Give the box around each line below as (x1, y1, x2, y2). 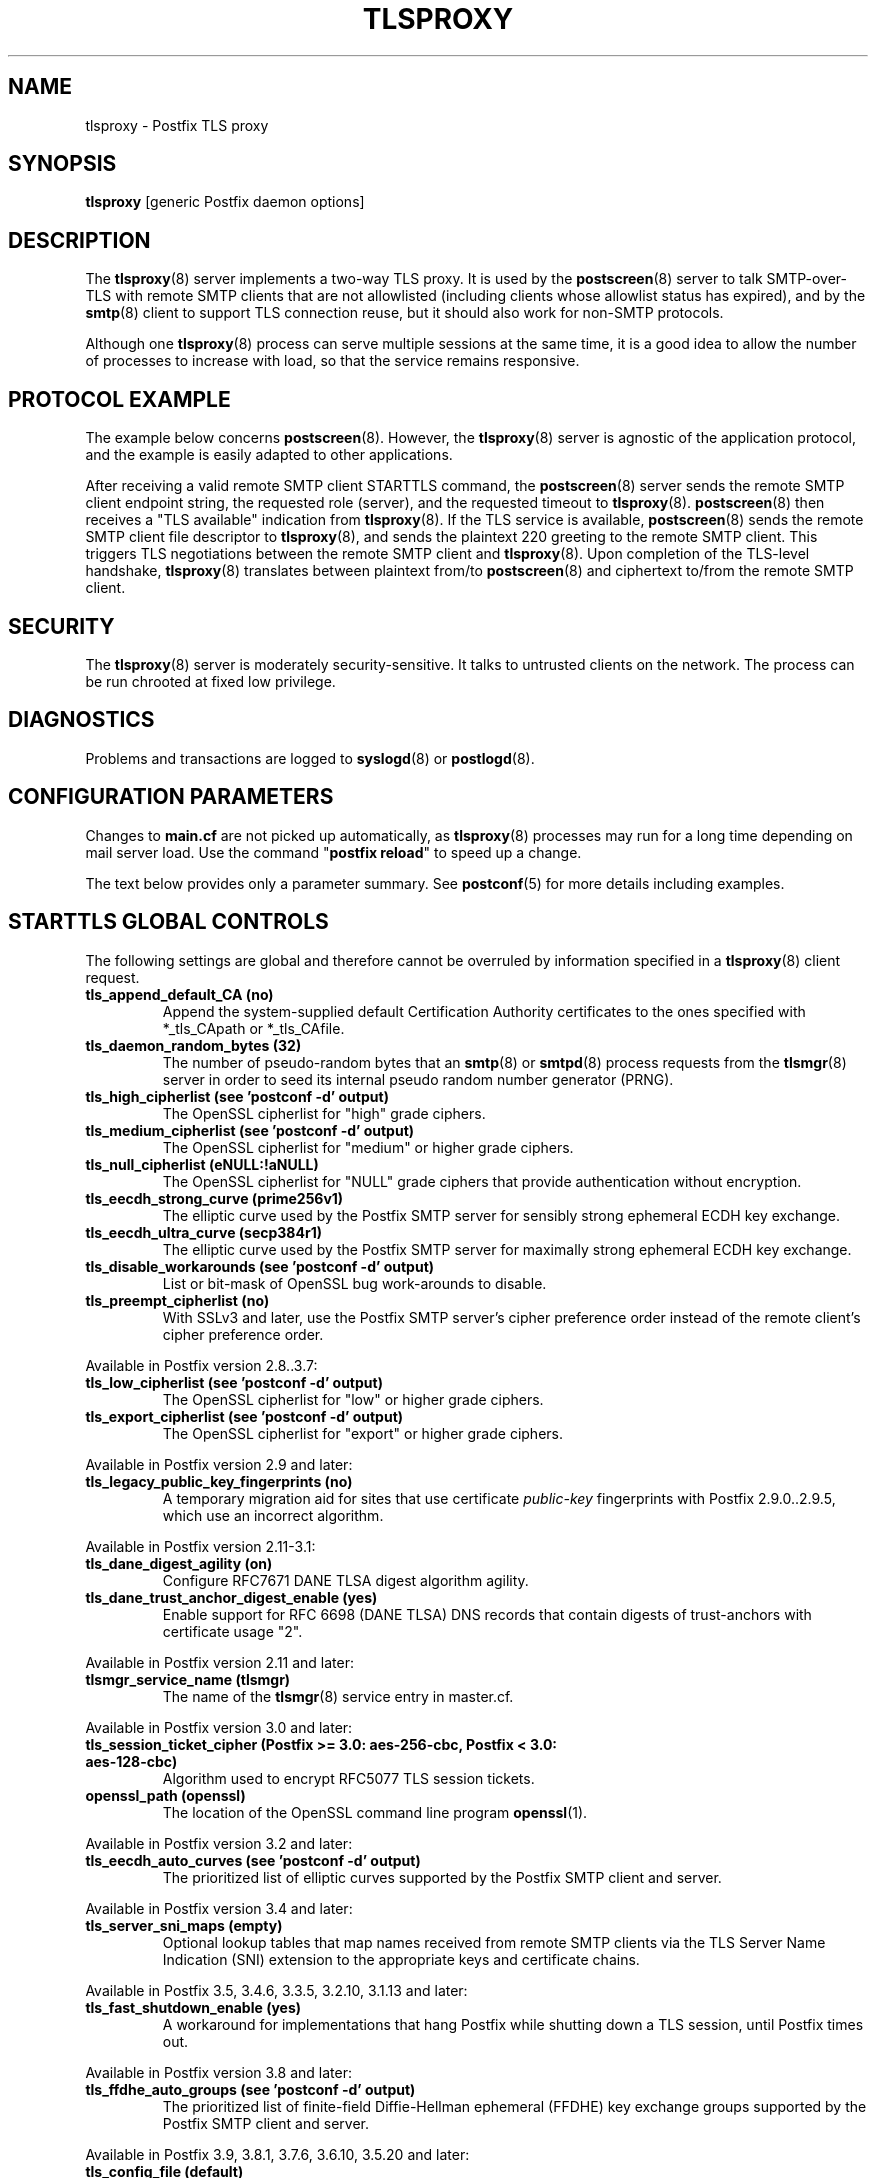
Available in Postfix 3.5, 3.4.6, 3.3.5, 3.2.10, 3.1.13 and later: (85, 1981, 468, 1999)
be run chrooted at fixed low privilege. (85, 672, 336, 690)
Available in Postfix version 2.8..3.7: (85, 1356, 318, 1374)
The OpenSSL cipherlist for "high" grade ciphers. (162, 1104, 486, 1122)
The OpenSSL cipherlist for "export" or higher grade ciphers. (162, 1424, 563, 1442)
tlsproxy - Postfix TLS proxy (85, 116, 269, 134)
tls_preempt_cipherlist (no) (85, 1291, 270, 1309)
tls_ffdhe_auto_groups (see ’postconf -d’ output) (85, 2080, 416, 2098)
